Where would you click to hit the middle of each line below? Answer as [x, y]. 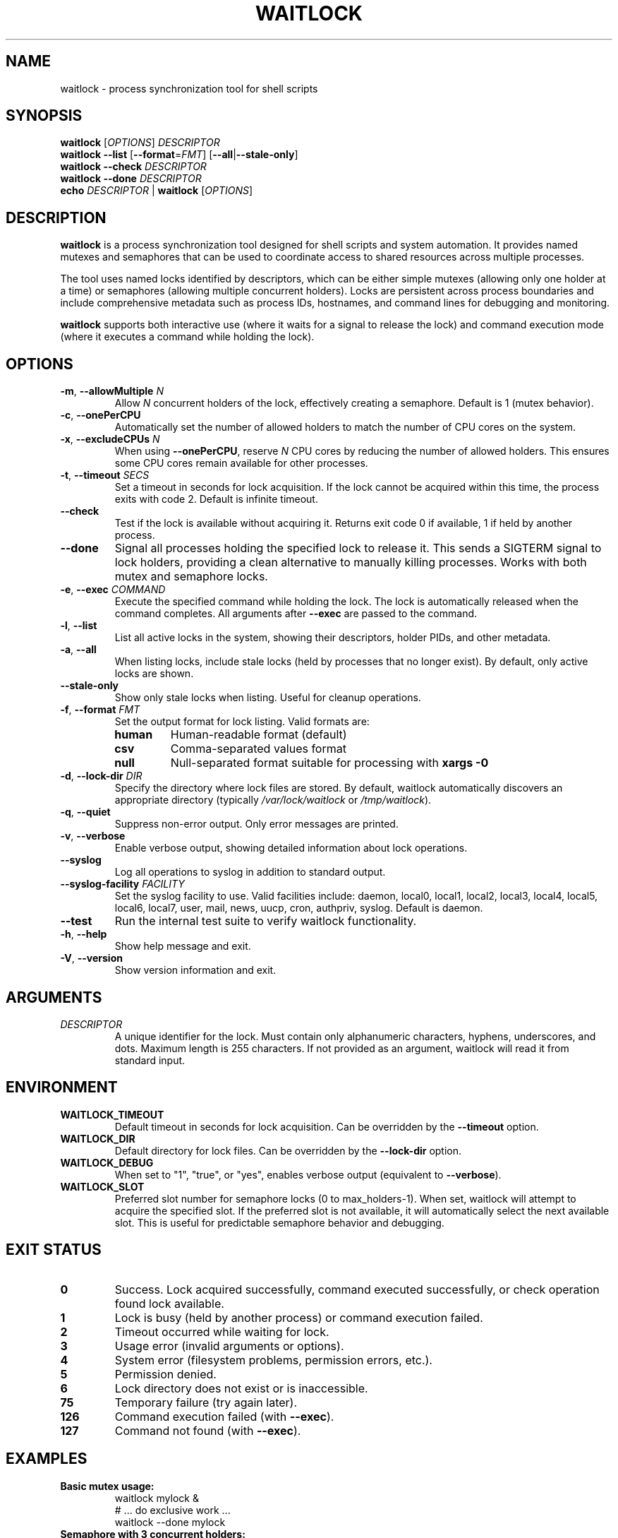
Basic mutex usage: [107, 1486]
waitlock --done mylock [170, 1522]
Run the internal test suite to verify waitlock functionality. [266, 921]
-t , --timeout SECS [105, 475]
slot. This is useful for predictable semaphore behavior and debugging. [279, 1222]
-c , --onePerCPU [101, 415]
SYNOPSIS [44, 116]
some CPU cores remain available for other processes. [241, 463]
